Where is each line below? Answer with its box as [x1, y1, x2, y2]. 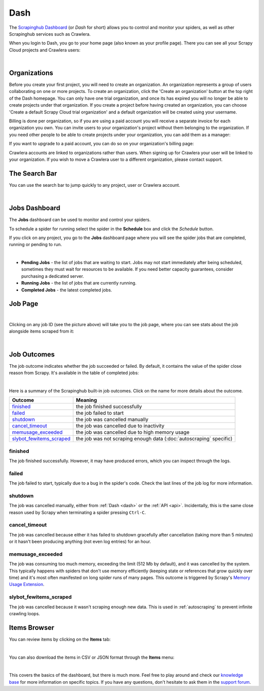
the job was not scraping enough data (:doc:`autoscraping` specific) [76, 435, 233, 442]
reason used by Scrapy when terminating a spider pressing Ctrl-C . [9, 509, 146, 515]
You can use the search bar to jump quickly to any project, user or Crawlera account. [9, 182, 180, 188]
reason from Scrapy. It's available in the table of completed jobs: [9, 370, 139, 376]
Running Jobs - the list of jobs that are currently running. [21, 280, 137, 286]
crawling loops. [9, 610, 40, 616]
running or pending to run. [9, 242, 62, 247]
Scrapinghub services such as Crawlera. [9, 31, 91, 37]
